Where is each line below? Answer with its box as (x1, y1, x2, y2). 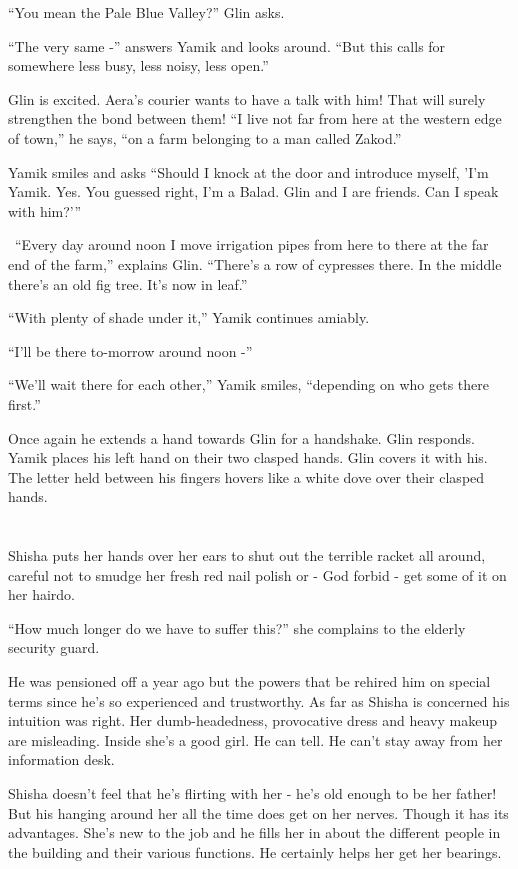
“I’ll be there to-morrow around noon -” (8, 340, 253, 361)
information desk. (8, 749, 115, 770)
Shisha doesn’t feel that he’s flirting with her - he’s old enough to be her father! (8, 783, 497, 803)
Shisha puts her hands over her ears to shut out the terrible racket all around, (8, 545, 486, 566)
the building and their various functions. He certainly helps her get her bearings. (8, 841, 502, 862)
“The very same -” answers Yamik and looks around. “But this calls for (8, 35, 446, 56)
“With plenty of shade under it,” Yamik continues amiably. (8, 307, 370, 328)
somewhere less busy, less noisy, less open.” (8, 55, 269, 76)
